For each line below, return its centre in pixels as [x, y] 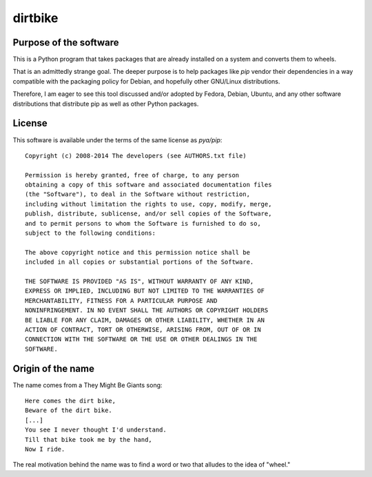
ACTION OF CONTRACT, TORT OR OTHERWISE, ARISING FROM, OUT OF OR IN [143, 329]
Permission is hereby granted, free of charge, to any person [132, 175]
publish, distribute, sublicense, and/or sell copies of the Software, [148, 214]
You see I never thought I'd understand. [96, 430]
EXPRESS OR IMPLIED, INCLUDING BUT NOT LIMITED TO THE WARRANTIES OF [145, 291]
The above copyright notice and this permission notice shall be [138, 252]
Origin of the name [53, 368]
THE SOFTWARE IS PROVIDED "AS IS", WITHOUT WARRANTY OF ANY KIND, [139, 281]
